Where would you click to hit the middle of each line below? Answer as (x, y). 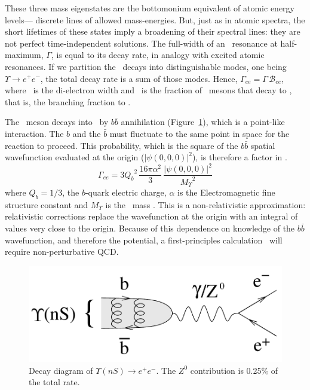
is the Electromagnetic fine (226, 192)
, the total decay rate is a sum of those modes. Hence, (139, 78)
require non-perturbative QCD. (62, 252)
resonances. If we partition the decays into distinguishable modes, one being (146, 66)
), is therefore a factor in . (240, 157)
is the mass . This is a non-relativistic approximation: (205, 204)
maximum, (24, 55)
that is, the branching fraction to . (68, 101)
